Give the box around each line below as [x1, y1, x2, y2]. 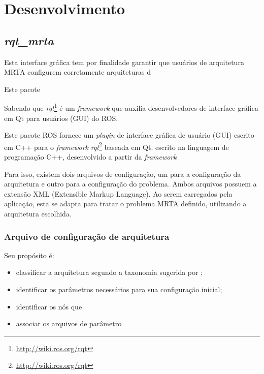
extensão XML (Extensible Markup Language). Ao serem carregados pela [4, 188, 233, 199]
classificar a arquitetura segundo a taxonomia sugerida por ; [16, 267, 203, 277]
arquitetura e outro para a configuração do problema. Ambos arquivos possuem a [4, 178, 257, 189]
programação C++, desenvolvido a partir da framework [4, 151, 177, 162]
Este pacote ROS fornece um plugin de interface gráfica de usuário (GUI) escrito [4, 130, 254, 140]
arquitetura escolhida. [4, 208, 72, 219]
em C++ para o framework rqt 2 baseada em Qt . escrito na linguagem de [4, 140, 229, 152]
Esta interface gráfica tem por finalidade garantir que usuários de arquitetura [4, 56, 244, 67]
